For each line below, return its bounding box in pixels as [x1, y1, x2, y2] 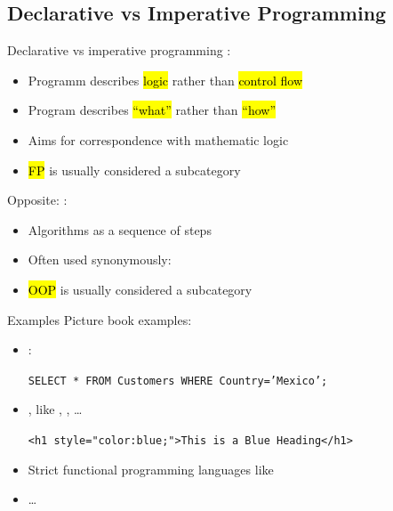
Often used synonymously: [28, 250, 172, 269]
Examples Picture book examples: [7, 310, 192, 328]
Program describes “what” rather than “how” [28, 101, 277, 119]
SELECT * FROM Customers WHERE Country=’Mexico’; [28, 374, 328, 387]
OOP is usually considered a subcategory [28, 280, 253, 298]
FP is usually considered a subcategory [28, 160, 241, 179]
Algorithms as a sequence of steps [28, 220, 212, 239]
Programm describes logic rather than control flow [28, 70, 303, 89]
